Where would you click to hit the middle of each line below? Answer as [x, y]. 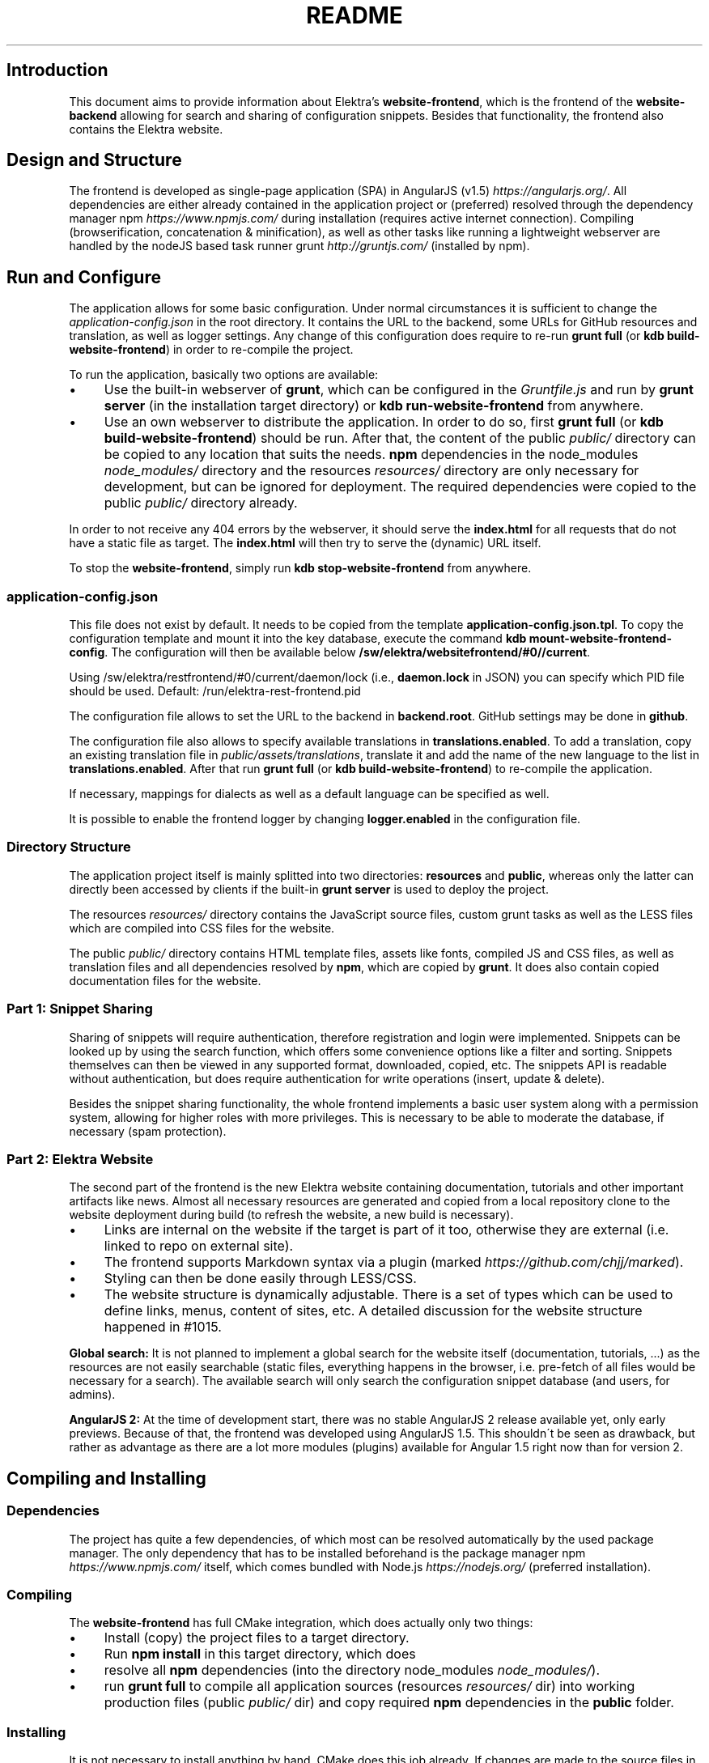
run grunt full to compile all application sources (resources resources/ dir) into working [369, 1687]
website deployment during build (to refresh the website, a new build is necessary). [291, 1215]
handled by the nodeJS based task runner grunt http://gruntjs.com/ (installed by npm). [299, 246]
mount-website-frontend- [600, 639]
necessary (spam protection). [148, 1131]
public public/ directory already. [201, 503]
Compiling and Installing [106, 1478]
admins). [92, 1395]
